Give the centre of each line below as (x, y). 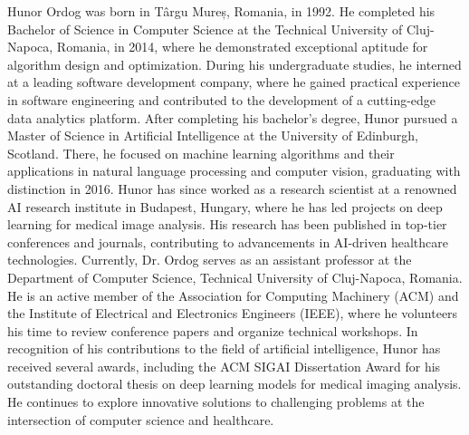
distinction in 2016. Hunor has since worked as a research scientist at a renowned (232, 188)
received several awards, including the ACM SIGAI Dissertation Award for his (224, 366)
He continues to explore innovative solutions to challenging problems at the (216, 402)
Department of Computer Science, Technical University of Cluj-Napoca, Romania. (235, 277)
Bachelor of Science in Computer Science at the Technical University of (205, 29)
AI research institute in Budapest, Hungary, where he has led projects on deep (225, 206)
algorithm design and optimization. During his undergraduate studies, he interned (234, 64)
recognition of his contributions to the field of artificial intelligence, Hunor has (224, 348)
